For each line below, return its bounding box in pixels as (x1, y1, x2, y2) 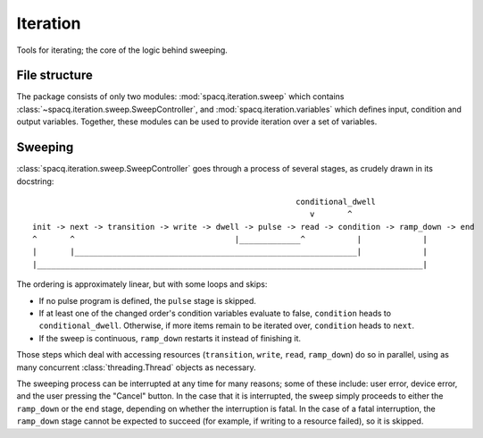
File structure (16, 68, 93, 83)
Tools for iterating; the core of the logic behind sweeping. (16, 45, 228, 55)
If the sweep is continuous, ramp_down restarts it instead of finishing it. (38, 333, 302, 343)
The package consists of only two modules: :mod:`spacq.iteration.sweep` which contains (16, 91, 345, 102)
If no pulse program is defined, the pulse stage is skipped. (38, 295, 256, 306)
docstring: (16, 175, 54, 187)
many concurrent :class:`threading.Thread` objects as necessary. (16, 362, 256, 373)
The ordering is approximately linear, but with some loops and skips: (16, 279, 268, 290)
